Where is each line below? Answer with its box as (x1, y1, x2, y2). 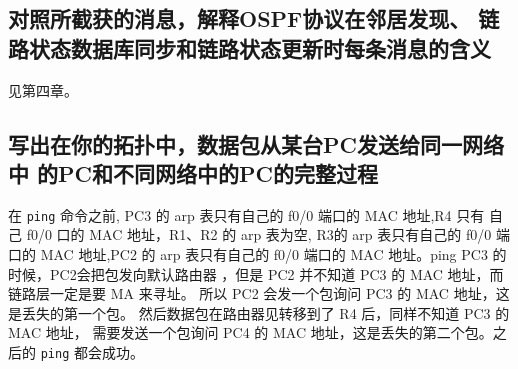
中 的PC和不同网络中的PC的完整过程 (8, 157, 378, 188)
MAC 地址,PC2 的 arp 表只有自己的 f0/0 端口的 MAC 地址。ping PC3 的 (40, 244, 507, 265)
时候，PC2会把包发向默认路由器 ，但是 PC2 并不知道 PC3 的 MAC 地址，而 (8, 263, 504, 284)
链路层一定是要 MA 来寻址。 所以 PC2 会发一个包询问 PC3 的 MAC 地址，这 (8, 283, 510, 304)
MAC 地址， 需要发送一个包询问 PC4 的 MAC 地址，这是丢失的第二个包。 (8, 322, 493, 343)
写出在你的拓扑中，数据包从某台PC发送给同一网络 (8, 128, 504, 159)
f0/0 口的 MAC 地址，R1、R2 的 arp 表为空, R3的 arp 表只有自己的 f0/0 (26, 224, 492, 245)
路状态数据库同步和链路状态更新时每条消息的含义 (8, 32, 491, 63)
